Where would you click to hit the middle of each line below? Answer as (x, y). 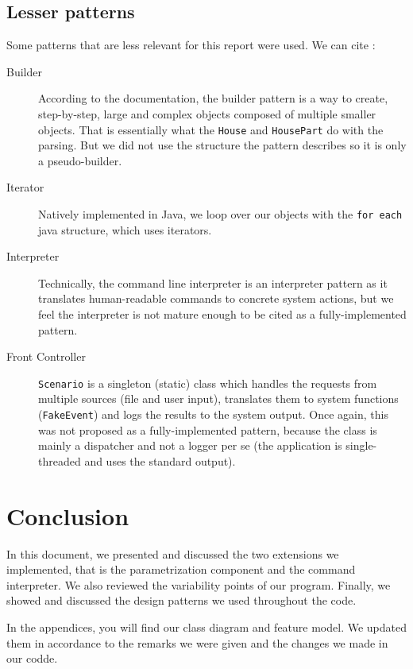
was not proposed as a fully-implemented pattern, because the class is (208, 429)
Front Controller (46, 356)
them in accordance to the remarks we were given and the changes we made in (197, 642)
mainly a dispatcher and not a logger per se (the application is (190, 445)
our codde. (32, 658)
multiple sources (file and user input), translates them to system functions (218, 398)
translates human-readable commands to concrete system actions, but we (216, 298)
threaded (60, 460)
